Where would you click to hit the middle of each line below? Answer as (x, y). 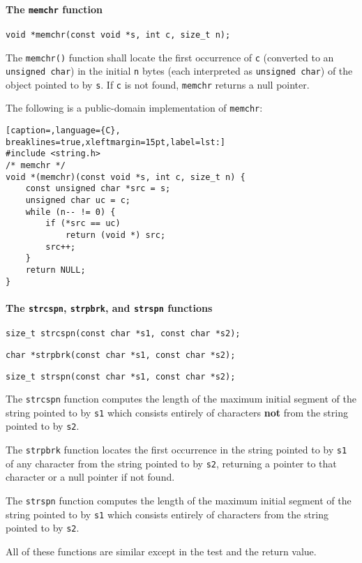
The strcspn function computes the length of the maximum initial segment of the (181, 399)
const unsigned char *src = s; (98, 189)
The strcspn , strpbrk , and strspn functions (109, 307)
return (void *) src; (115, 235)
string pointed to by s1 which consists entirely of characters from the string (167, 514)
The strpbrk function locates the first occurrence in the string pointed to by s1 (176, 450)
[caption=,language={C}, (63, 131)
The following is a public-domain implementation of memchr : (134, 108)
